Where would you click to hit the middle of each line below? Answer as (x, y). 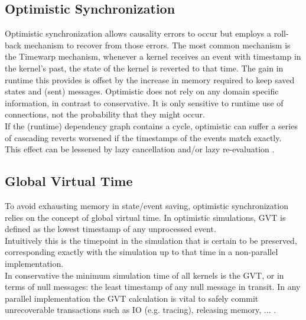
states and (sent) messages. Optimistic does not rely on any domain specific (142, 91)
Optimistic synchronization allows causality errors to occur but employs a (138, 33)
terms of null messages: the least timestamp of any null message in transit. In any (153, 287)
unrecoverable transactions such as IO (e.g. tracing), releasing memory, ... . (141, 310)
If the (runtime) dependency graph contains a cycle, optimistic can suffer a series (151, 125)
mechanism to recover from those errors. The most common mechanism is (157, 45)
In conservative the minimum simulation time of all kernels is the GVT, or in (144, 275)
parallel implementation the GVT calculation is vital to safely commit (132, 298)
